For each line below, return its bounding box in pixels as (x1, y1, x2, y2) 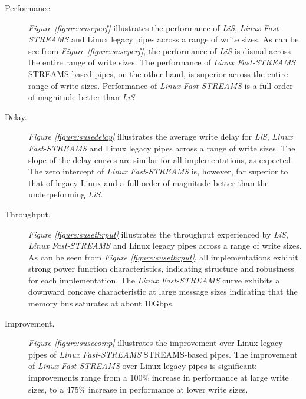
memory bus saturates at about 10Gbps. (28, 297, 175, 309)
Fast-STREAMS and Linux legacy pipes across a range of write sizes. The (28, 141, 295, 154)
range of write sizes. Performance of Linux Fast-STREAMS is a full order (28, 79, 293, 91)
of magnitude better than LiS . (28, 91, 137, 103)
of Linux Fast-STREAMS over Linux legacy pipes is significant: (28, 360, 257, 372)
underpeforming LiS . (28, 188, 103, 200)
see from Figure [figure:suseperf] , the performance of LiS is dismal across (28, 44, 291, 57)
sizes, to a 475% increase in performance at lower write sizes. (28, 382, 248, 395)
